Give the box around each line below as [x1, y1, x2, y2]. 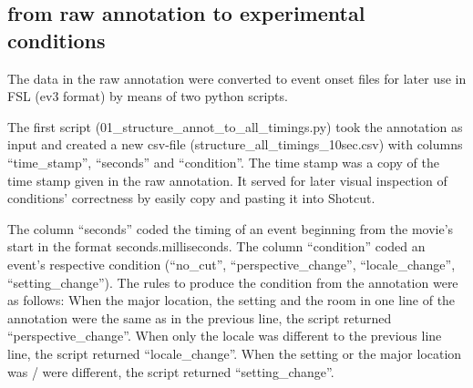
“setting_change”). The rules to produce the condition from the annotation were [7, 272, 458, 291]
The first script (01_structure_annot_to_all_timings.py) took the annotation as [7, 117, 463, 136]
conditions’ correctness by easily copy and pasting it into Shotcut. [7, 189, 375, 208]
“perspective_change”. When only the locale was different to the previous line [7, 326, 442, 345]
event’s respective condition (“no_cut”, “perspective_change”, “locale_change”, [7, 254, 456, 273]
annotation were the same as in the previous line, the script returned [7, 308, 392, 327]
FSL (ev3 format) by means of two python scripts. [7, 87, 288, 106]
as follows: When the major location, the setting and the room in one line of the [7, 291, 456, 310]
